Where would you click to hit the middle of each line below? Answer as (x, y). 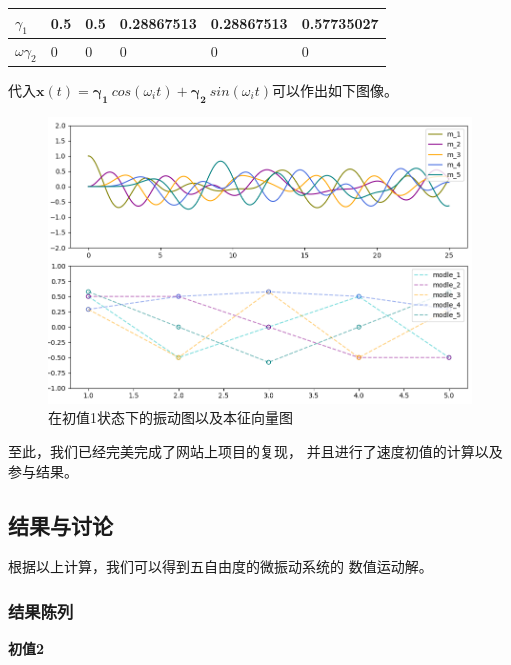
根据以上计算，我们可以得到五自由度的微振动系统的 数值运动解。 (220, 566)
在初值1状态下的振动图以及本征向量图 (170, 417)
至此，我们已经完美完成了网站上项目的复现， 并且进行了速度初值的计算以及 (255, 450)
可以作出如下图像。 (334, 89)
